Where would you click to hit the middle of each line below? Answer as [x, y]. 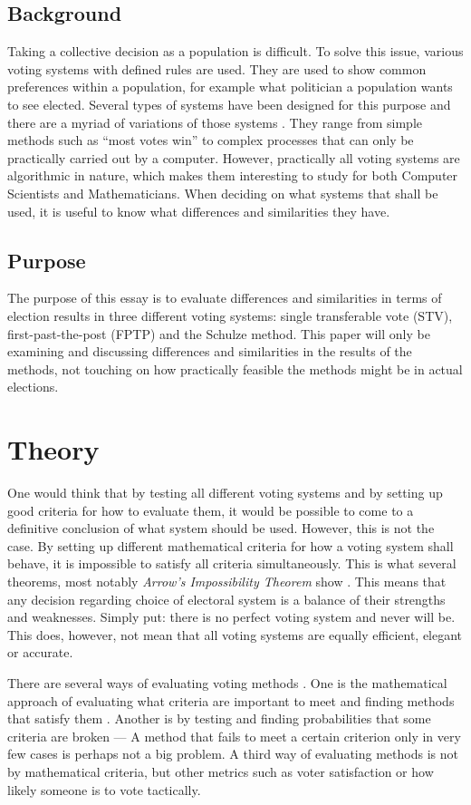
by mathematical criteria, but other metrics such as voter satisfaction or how [221, 771]
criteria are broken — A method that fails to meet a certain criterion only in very [234, 736]
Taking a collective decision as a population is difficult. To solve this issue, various [235, 51]
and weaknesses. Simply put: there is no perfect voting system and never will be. [231, 617]
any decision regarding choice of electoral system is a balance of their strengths [226, 599]
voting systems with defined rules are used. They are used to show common [217, 68]
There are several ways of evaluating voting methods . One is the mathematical [227, 682]
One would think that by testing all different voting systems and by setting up [225, 493]
